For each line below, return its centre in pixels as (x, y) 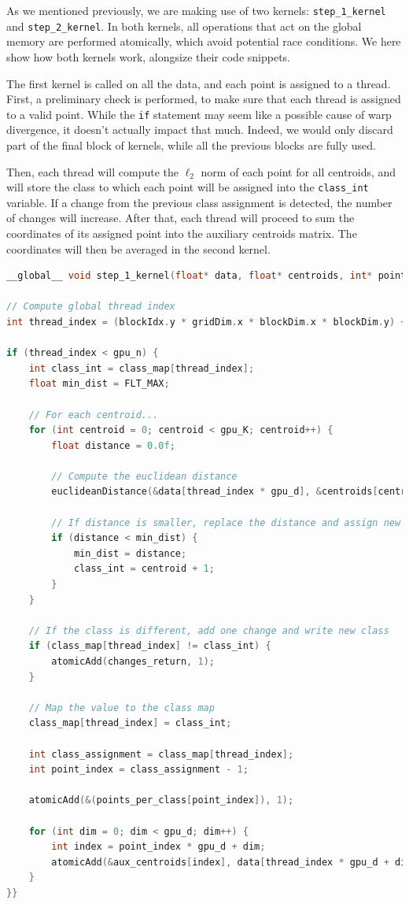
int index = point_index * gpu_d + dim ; (158, 847)
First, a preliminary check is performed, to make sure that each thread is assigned (204, 99)
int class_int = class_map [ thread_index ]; (142, 368)
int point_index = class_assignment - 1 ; (138, 770)
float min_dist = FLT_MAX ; (99, 384)
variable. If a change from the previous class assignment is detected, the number (199, 202)
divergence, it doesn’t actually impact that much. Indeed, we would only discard (200, 130)
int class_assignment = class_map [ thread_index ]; (161, 754)
